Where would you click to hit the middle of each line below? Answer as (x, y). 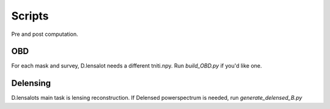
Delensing (31, 83)
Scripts (30, 16)
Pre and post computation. (45, 34)
